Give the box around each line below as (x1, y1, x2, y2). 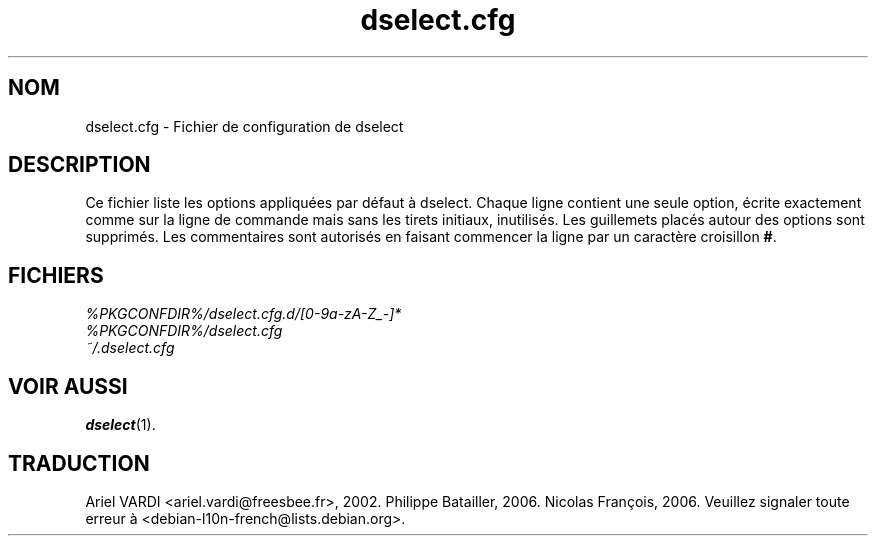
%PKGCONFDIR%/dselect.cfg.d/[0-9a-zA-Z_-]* (85, 305, 402, 323)
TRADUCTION (8, 450, 150, 476)
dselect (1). (85, 416, 156, 434)
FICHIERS (8, 262, 104, 288)
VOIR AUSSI (8, 373, 128, 399)
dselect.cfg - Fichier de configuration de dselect (85, 117, 404, 135)
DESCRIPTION (8, 152, 151, 178)
